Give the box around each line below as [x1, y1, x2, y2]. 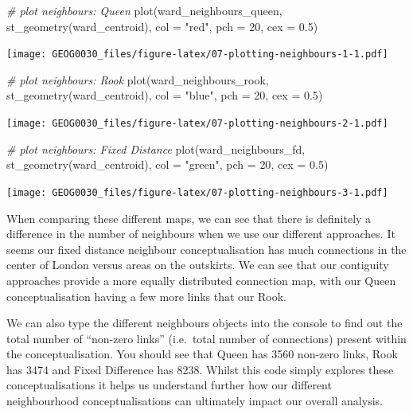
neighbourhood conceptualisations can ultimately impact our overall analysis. [6, 393, 383, 409]
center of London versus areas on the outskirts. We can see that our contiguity [6, 256, 389, 273]
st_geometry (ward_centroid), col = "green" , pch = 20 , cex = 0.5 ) [6, 156, 329, 173]
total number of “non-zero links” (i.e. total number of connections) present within [6, 330, 407, 346]
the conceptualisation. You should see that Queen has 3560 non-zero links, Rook [6, 346, 398, 362]
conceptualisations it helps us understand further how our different [6, 377, 332, 393]
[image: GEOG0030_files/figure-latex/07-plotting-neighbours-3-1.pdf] [6, 186, 388, 198]
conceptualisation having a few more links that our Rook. [6, 287, 287, 304]
